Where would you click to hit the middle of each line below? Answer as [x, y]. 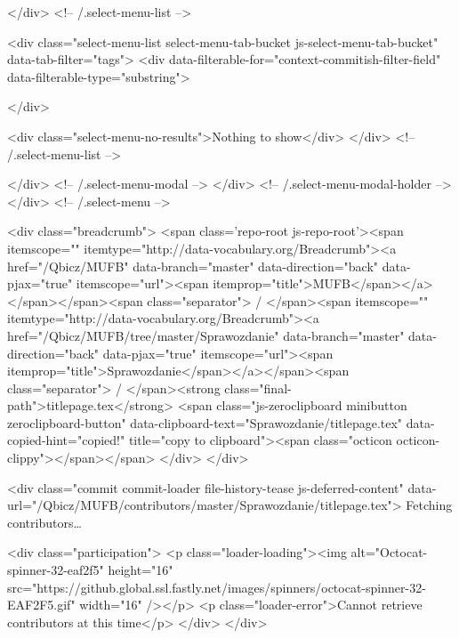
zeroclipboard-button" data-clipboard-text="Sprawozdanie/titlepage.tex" [205, 422]
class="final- [258, 388]
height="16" [141, 570]
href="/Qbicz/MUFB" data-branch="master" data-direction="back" [193, 266]
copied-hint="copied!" [66, 440]
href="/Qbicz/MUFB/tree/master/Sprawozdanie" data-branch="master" [206, 335]
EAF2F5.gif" [41, 605]
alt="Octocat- [389, 552]
